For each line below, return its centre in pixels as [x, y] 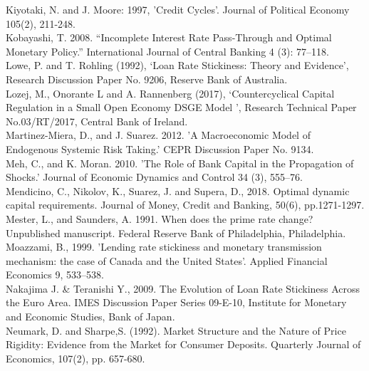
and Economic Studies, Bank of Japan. [90, 317]
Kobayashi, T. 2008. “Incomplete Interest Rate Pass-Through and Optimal [169, 37]
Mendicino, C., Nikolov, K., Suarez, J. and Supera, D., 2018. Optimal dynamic [178, 190]
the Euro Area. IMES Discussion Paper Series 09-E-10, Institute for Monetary [176, 302]
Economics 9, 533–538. [55, 275]
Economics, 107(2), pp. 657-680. [76, 358]
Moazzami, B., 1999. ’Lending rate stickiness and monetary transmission [164, 247]
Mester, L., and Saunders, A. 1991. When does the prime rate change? [160, 218]
